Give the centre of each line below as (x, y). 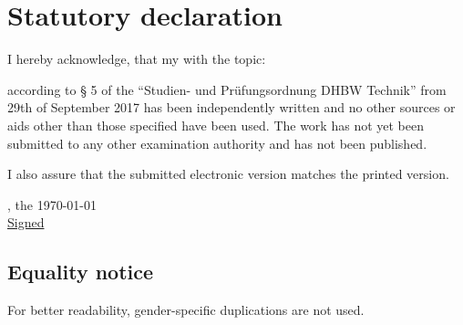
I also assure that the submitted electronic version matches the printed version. (228, 174)
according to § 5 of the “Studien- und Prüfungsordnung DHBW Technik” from (227, 89)
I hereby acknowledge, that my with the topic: (137, 59)
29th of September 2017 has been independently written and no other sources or (231, 107)
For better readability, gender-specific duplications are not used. (186, 310)
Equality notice (81, 272)
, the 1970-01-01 (52, 204)
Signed (26, 222)
